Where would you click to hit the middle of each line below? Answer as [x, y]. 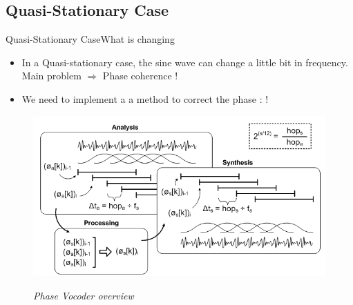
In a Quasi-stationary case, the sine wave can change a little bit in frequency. [185, 62]
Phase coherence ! [140, 76]
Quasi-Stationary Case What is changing [90, 39]
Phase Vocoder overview [84, 295]
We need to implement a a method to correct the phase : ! [145, 98]
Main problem [51, 76]
